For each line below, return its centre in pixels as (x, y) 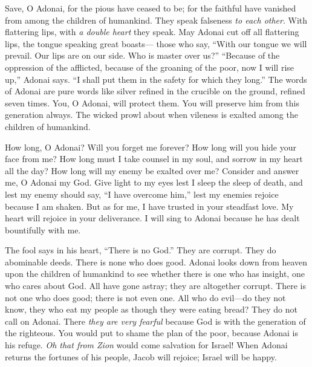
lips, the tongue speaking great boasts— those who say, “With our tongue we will (156, 43)
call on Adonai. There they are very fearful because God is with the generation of (155, 321)
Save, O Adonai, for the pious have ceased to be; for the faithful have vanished (151, 8)
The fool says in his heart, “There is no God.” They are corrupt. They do (141, 250)
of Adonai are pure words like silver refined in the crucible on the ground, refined (155, 91)
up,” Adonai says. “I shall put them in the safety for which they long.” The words (156, 79)
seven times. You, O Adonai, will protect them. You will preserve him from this (152, 102)
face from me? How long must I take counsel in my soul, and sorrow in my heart (154, 159)
